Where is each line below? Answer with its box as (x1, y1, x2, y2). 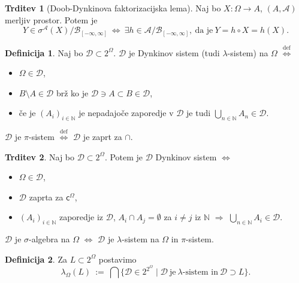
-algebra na (29, 233, 70, 245)
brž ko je (56, 86, 89, 99)
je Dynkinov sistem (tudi (128, 46, 220, 59)
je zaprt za (83, 130, 122, 142)
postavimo (98, 252, 137, 265)
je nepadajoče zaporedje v (78, 106, 174, 119)
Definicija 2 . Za (5, 252, 67, 265)
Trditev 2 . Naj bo (5, 150, 75, 163)
